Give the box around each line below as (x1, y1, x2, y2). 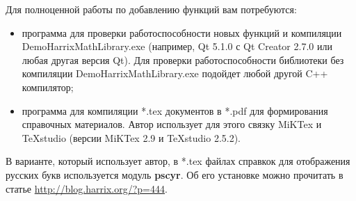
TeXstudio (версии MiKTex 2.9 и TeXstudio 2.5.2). (22, 130, 241, 145)
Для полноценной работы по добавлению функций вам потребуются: (6, 2, 297, 16)
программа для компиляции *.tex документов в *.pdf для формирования (22, 103, 328, 118)
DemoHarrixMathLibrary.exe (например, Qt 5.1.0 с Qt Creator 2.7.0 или (22, 39, 332, 54)
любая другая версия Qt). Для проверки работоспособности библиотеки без (22, 52, 344, 67)
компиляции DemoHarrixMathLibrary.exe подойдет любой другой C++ (22, 66, 328, 81)
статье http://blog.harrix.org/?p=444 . (6, 181, 168, 195)
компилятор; (22, 79, 74, 94)
